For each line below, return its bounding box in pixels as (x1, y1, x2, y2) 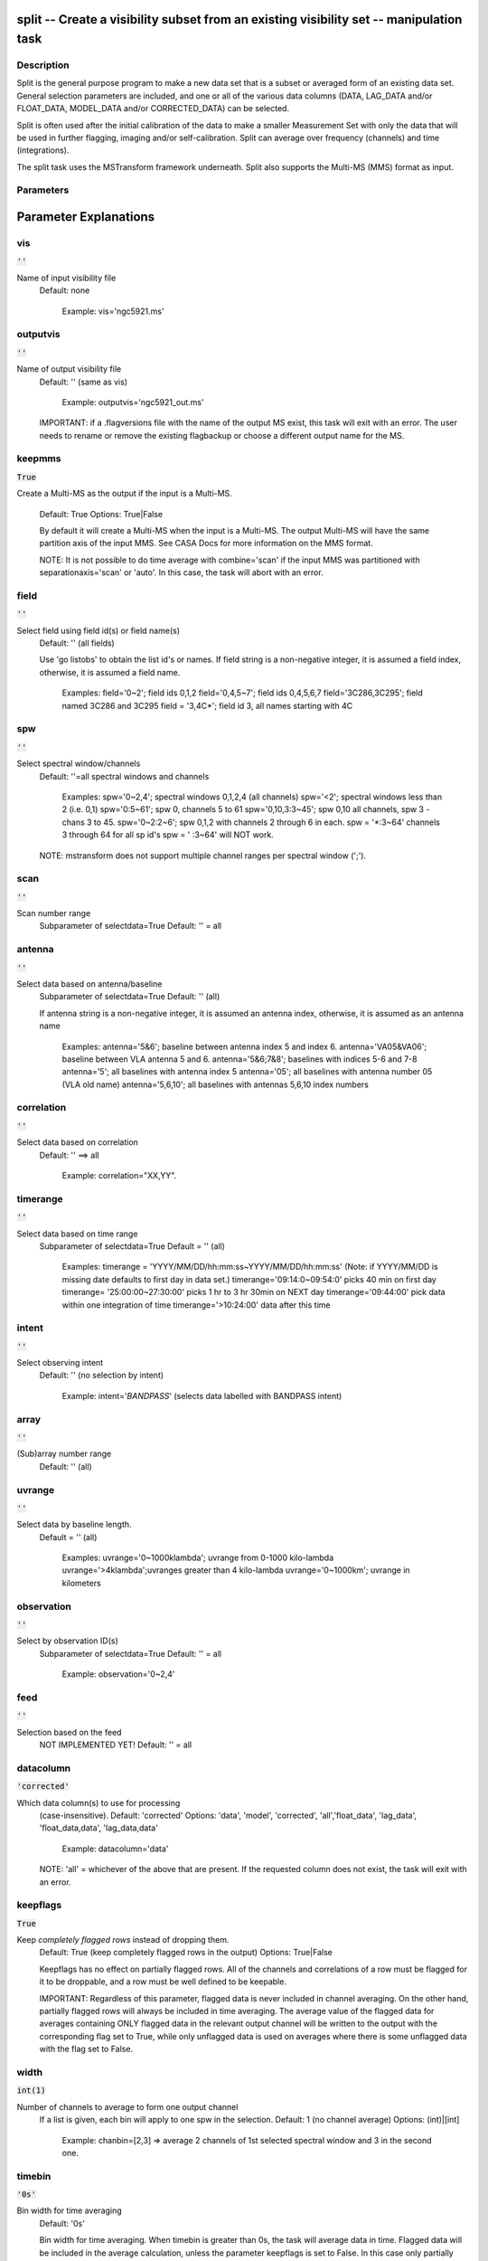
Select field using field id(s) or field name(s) (16, 625, 181, 636)
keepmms (16, 452, 61, 465)
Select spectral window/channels (16, 758, 141, 769)
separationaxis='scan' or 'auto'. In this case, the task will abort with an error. (39, 567, 324, 578)
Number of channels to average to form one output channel (16, 2101, 239, 2112)
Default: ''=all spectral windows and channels (39, 771, 210, 781)
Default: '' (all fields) (39, 638, 115, 648)
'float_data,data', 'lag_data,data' (39, 1822, 158, 1833)
